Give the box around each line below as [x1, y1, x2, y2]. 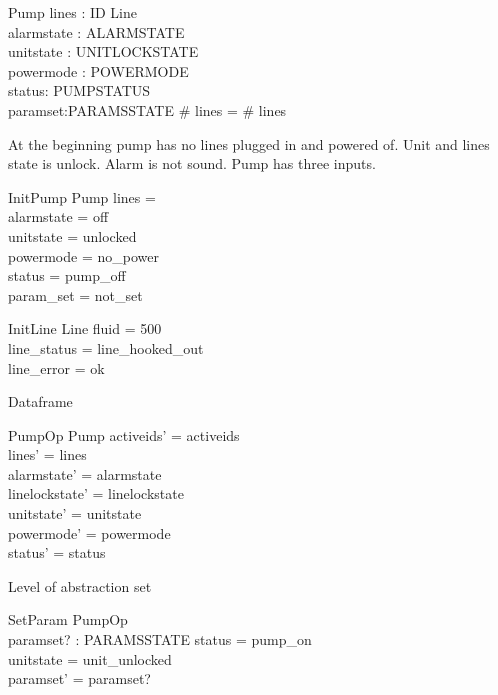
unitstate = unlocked [8, 225, 137, 246]
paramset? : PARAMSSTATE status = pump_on [8, 629, 312, 650]
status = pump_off [8, 265, 126, 286]
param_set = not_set [8, 284, 143, 305]
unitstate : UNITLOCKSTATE [8, 41, 199, 62]
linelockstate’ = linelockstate [8, 483, 184, 504]
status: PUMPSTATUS [8, 80, 151, 101]
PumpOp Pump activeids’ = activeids [8, 424, 240, 445]
